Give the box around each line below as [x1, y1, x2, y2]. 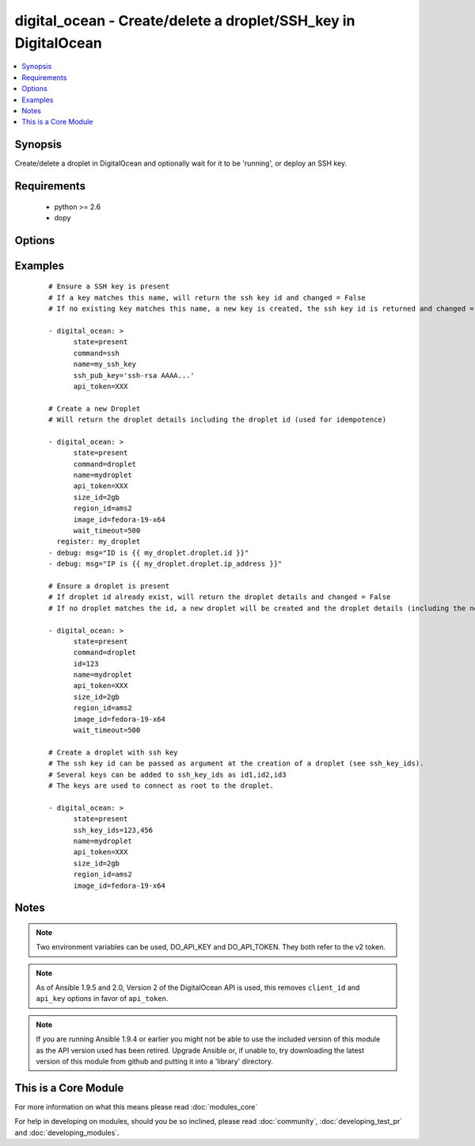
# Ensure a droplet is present [48, 581, 170, 590]
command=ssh [73, 349, 120, 357]
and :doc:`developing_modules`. [14, 1128, 120, 1137]
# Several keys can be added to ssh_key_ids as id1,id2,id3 [48, 770, 287, 779]
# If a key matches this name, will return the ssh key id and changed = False [48, 293, 366, 302]
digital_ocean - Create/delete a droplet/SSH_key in [14, 12, 355, 29]
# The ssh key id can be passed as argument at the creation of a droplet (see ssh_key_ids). [48, 759, 424, 768]
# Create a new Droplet [48, 404, 141, 413]
